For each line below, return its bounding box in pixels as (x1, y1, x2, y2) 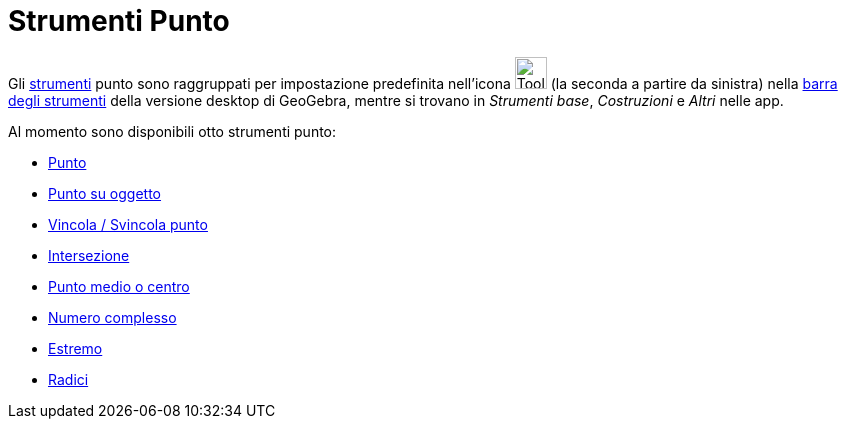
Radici (48, 370, 89, 388)
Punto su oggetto (48, 184, 162, 202)
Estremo (48, 339, 103, 357)
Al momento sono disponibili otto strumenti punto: (8, 122, 337, 140)
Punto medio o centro (48, 277, 190, 295)
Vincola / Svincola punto (48, 215, 208, 233)
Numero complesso (48, 308, 177, 326)
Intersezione (48, 246, 130, 264)
